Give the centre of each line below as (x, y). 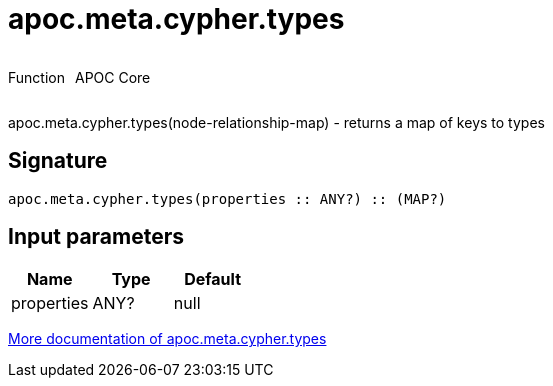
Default (212, 279)
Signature (58, 161)
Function (36, 77)
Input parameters (96, 237)
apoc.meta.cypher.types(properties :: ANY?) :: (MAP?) (227, 198)
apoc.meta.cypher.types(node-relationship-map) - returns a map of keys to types (276, 122)
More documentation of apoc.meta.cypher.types (167, 339)
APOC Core (112, 77)
